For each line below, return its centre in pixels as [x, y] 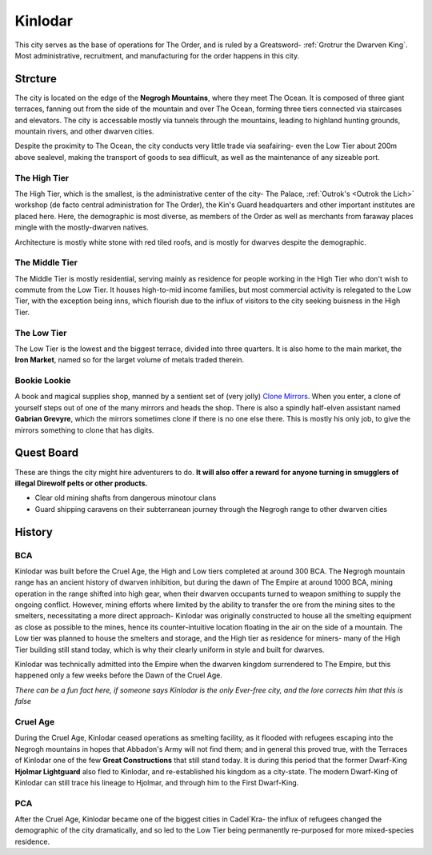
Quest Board [47, 453]
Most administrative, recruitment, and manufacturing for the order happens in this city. [157, 55]
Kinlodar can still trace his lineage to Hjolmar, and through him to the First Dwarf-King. [157, 782]
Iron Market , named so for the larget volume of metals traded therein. [129, 360]
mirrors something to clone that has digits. [84, 430]
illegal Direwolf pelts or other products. [81, 483]
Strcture [36, 79]
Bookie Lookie [43, 381]
